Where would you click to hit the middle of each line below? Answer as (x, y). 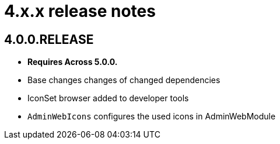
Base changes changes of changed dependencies (124, 80)
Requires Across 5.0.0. (73, 62)
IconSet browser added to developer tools (108, 98)
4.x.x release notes (80, 11)
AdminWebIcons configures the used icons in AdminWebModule (152, 116)
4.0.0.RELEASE (49, 39)
